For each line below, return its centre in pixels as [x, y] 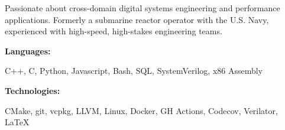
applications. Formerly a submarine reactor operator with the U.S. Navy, [137, 19]
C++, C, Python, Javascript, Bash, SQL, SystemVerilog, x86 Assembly [134, 71]
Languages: [28, 51]
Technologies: [33, 90]
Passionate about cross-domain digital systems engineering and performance [142, 8]
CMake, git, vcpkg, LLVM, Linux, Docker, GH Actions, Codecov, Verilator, [141, 110]
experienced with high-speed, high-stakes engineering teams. [114, 31]
